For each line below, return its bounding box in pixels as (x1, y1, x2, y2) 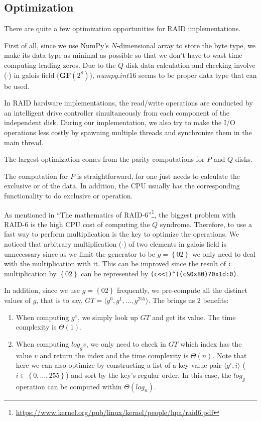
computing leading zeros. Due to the (4, 59, 116, 70)
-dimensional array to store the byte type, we (116, 40, 256, 50)
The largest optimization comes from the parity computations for (4, 154, 205, 164)
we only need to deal (192, 248, 255, 259)
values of (4, 295, 31, 305)
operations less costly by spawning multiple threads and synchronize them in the (4, 127, 252, 137)
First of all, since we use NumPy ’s (4, 40, 109, 50)
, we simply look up (77, 311, 138, 322)
